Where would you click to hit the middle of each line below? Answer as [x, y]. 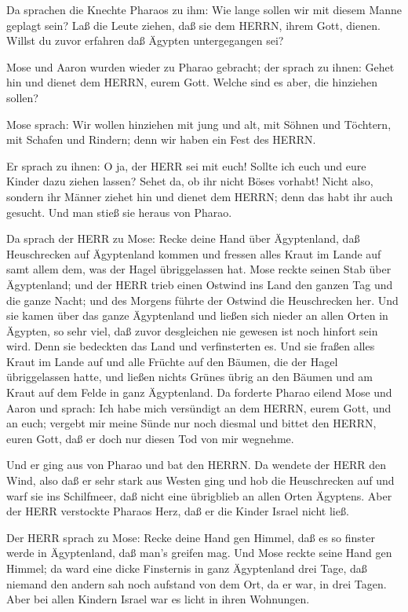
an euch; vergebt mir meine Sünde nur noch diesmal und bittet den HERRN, [191, 423]
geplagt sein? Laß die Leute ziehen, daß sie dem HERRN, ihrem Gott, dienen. [193, 25]
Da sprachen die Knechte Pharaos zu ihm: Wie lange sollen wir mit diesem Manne [204, 9]
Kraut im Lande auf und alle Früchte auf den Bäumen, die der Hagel [172, 361]
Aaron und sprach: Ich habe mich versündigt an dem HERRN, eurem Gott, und [199, 407]
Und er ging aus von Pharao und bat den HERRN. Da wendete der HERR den [196, 465]
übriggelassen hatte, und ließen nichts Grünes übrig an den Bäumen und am [190, 377]
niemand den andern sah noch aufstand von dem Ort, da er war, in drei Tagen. [197, 583]
